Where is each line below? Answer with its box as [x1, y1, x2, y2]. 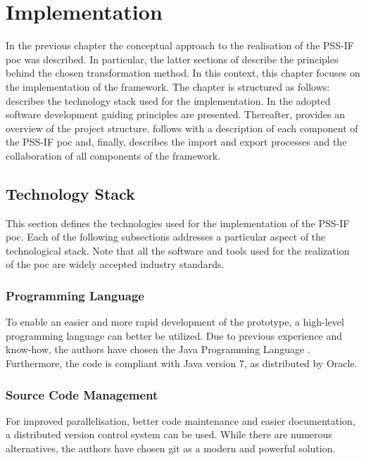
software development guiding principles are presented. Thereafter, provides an [6, 107, 346, 122]
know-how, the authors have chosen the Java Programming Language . [6, 342, 310, 357]
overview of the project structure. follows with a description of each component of [6, 120, 358, 135]
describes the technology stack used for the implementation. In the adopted [6, 93, 331, 108]
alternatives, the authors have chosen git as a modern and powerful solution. [6, 441, 336, 456]
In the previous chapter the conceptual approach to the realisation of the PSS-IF [6, 38, 354, 53]
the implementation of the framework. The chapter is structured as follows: [6, 79, 330, 94]
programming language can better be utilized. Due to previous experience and [6, 328, 343, 343]
